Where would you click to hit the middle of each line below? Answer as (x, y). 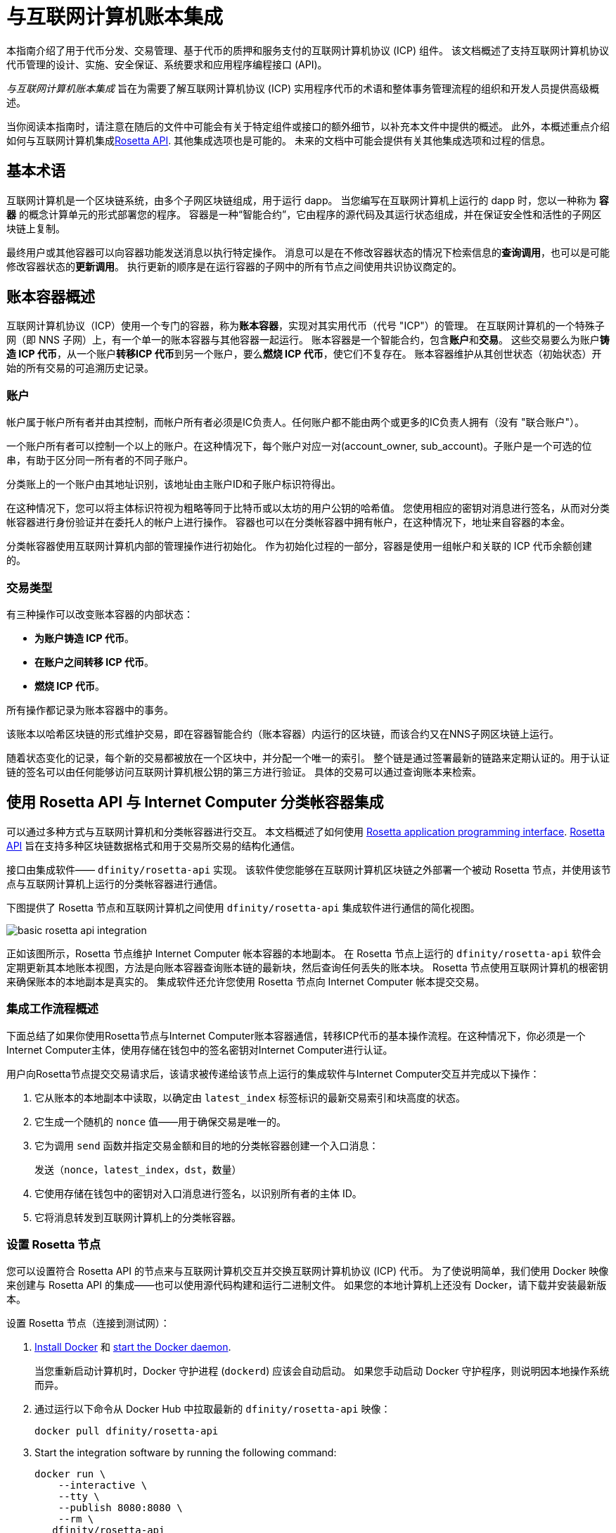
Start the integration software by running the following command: (186, 1453)
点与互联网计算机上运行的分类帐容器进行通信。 (115, 883)
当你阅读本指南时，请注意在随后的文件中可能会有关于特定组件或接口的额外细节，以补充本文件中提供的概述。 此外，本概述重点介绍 (308, 126)
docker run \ (70, 1474)
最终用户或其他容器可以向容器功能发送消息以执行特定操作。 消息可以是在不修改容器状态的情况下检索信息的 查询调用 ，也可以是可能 (308, 252)
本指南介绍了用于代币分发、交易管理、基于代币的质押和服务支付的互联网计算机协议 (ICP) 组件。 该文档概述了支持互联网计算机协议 (308, 50)
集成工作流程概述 (52, 1009)
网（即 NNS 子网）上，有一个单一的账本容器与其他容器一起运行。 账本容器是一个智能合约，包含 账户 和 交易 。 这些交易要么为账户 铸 (308, 340)
